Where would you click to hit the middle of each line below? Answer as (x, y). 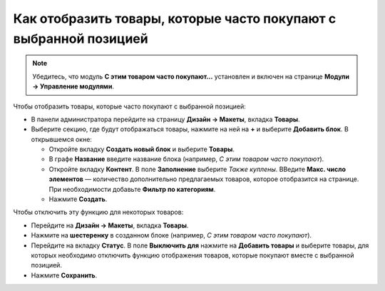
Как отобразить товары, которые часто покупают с (175, 19)
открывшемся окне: (62, 139)
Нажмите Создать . (78, 199)
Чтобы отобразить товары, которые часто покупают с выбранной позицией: (129, 106)
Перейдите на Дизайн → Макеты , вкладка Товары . (110, 225)
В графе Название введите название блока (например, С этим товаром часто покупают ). (186, 159)
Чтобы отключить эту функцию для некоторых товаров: (98, 212)
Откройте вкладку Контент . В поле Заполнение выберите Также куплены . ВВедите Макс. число (197, 169)
